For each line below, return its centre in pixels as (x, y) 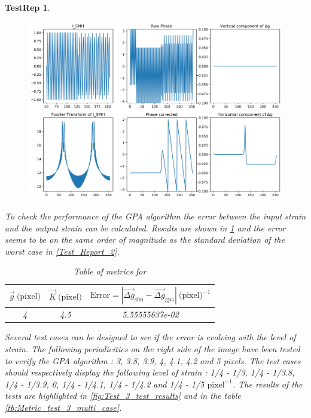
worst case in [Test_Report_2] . (62, 251)
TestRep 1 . (28, 7)
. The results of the (268, 384)
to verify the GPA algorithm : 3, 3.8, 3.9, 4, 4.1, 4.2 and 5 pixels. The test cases (153, 360)
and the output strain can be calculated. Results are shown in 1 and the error (145, 228)
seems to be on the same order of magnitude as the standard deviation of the (145, 239)
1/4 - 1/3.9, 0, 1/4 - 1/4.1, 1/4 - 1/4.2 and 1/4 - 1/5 (105, 384)
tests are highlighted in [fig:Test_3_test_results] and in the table (123, 396)
